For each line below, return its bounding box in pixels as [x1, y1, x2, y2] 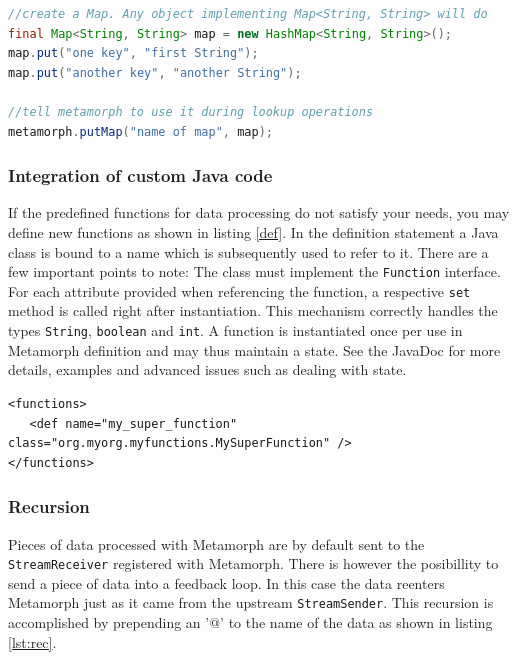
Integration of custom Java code [8, 163, 273, 188]
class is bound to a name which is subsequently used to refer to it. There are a [8, 241, 489, 262]
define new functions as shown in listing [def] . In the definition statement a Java [8, 221, 499, 242]
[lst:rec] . [8, 631, 57, 652]
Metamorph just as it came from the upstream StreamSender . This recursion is [8, 592, 494, 613]
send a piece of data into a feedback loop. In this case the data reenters [8, 572, 445, 593]
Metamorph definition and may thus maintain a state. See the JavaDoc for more [8, 339, 501, 360]
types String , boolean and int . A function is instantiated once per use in [8, 320, 463, 341]
